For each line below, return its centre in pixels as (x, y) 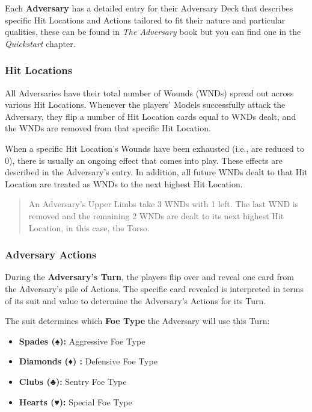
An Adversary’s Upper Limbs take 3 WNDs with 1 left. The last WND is (164, 204)
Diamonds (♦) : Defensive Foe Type (88, 361)
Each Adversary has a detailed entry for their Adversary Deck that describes (149, 8)
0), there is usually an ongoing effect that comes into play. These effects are (144, 160)
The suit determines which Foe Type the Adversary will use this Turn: (137, 321)
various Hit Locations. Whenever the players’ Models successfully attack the (145, 105)
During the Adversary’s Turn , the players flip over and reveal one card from (149, 277)
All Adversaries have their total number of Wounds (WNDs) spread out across (149, 92)
